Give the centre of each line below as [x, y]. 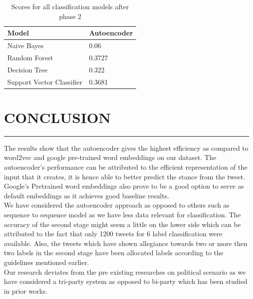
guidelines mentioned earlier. [46, 262]
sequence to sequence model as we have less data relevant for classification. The [122, 214]
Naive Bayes [26, 45]
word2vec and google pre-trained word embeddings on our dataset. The [110, 157]
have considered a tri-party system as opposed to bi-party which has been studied [126, 281]
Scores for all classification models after [70, 6]
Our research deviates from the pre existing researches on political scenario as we [125, 272]
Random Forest [30, 57]
